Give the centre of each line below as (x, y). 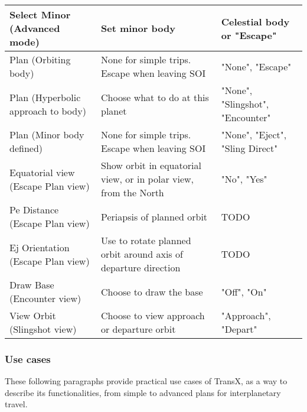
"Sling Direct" (249, 148)
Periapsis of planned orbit (154, 216)
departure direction (141, 267)
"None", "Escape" (256, 66)
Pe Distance (34, 210)
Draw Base (32, 285)
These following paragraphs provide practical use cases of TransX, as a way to (146, 381)
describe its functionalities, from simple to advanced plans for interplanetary (143, 392)
